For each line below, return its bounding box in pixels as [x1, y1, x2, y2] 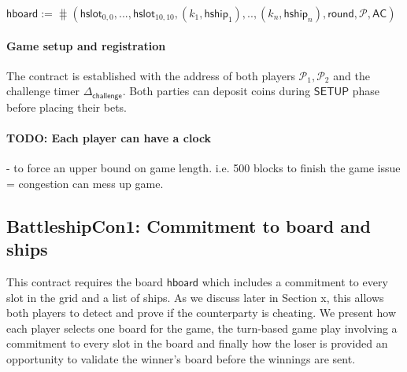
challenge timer [6, 83, 80, 99]
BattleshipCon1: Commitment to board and [6, 213, 371, 238]
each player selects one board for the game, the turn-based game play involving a [6, 319, 398, 336]
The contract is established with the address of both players [6, 67, 295, 83]
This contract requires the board [6, 274, 164, 290]
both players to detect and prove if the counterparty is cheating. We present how [6, 304, 397, 321]
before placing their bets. [6, 98, 128, 115]
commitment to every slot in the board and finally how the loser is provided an [6, 335, 388, 352]
